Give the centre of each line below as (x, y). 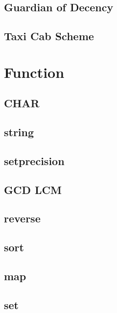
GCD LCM (33, 189)
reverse (22, 218)
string (19, 132)
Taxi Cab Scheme (49, 36)
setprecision (34, 160)
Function (34, 72)
